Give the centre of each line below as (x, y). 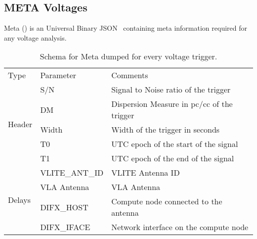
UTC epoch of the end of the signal (173, 158)
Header (20, 124)
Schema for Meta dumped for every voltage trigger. (128, 56)
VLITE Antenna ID (146, 173)
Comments (130, 75)
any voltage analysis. (35, 37)
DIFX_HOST (64, 207)
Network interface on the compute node (180, 227)
